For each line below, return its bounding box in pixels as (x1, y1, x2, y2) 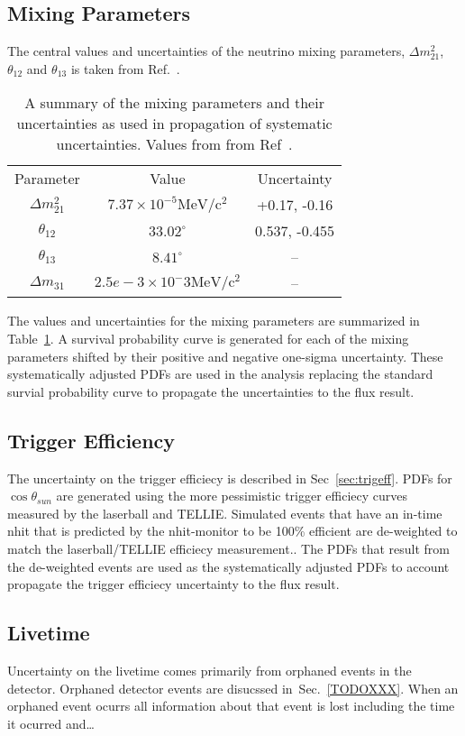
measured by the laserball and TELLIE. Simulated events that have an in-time (7, 503, 442, 522)
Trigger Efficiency (7, 426, 176, 454)
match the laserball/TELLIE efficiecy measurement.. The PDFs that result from (7, 538, 451, 557)
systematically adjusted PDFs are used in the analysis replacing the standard (7, 364, 433, 383)
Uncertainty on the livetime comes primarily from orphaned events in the (7, 660, 412, 679)
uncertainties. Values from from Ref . (56, 133, 293, 155)
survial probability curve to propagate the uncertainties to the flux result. (7, 382, 415, 400)
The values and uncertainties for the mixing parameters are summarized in (7, 311, 420, 330)
